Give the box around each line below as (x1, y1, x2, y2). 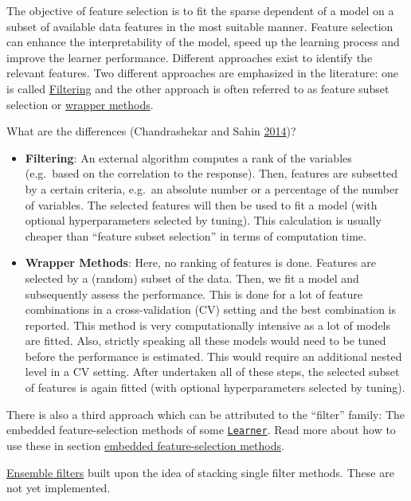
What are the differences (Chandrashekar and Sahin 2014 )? (6, 123, 296, 139)
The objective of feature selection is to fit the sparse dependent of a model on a (6, 2, 394, 18)
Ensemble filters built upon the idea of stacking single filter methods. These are (6, 464, 394, 480)
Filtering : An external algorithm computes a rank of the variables (25, 149, 352, 166)
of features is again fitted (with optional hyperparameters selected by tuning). (25, 379, 405, 396)
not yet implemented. (6, 479, 111, 496)
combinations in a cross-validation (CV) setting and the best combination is (25, 301, 397, 318)
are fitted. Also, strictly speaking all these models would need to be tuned (25, 332, 386, 349)
